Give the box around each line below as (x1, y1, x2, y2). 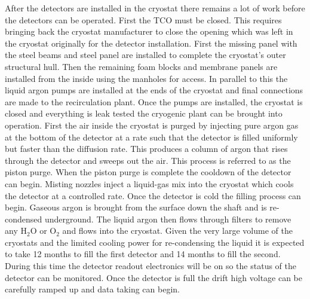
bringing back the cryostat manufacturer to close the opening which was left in (5, 25, 293, 38)
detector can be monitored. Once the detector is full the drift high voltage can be (5, 271, 303, 283)
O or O (30, 224, 57, 237)
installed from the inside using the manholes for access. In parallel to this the (5, 72, 288, 84)
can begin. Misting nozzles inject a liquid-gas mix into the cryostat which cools (5, 177, 294, 190)
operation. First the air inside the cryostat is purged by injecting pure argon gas (5, 118, 299, 131)
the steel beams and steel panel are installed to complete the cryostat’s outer (5, 48, 286, 61)
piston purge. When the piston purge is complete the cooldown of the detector (5, 166, 291, 178)
